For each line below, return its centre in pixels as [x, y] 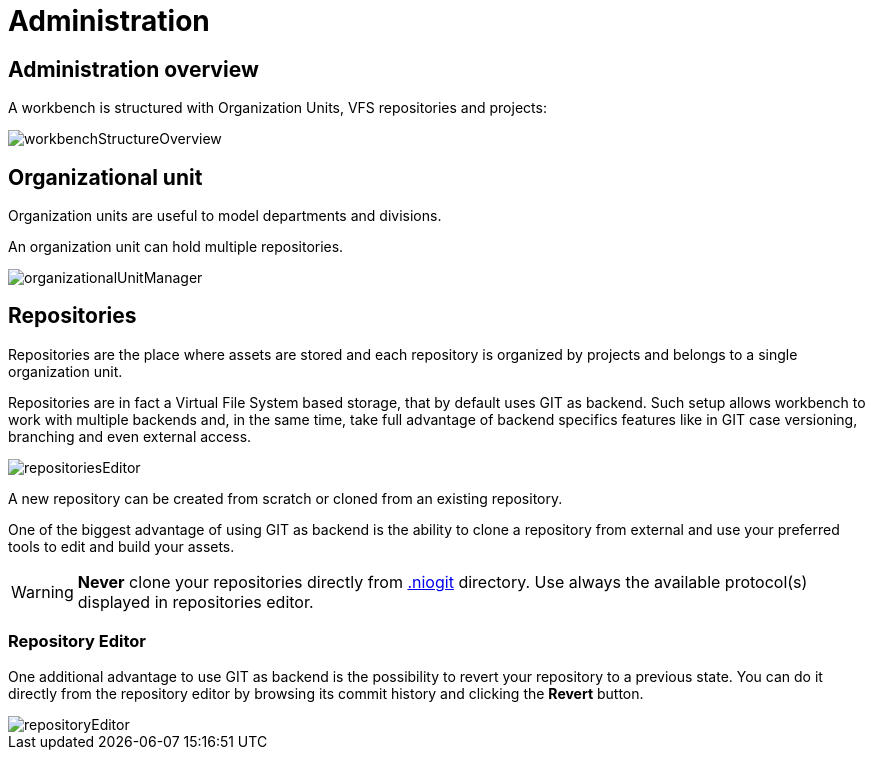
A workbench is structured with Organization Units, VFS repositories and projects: [277, 108]
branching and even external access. [130, 436]
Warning [42, 591]
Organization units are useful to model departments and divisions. [225, 216]
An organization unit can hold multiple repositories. [176, 247]
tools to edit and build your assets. [121, 546]
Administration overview [133, 69]
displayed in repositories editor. [195, 601]
